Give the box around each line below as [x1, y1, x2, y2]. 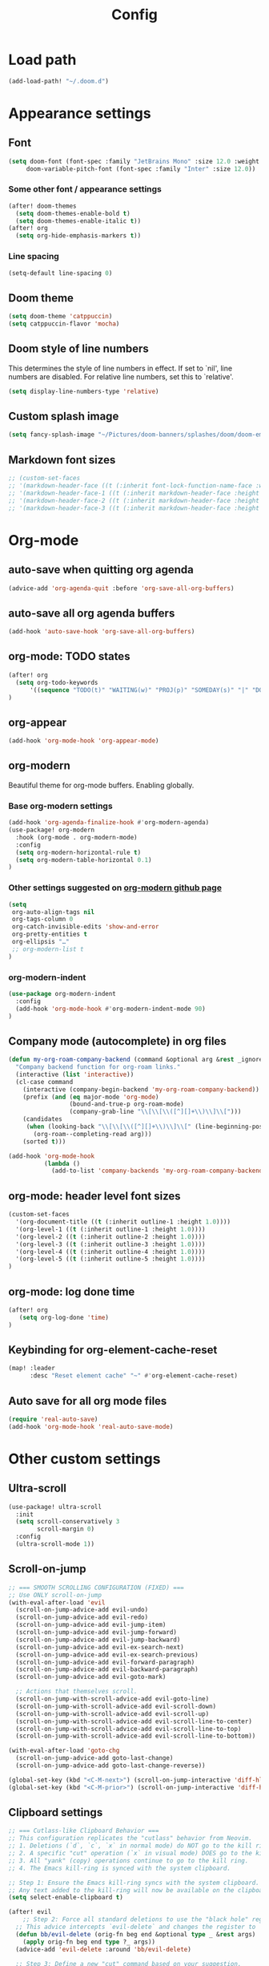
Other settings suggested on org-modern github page [8, 882, 223, 893]
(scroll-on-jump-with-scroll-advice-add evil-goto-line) [15, 1695, 210, 1703]
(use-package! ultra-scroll [8, 1503, 102, 1511]
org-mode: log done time [8, 1284, 135, 1298]
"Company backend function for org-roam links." [15, 1063, 181, 1071]
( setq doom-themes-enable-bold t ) [15, 209, 130, 217]
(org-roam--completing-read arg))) [33, 1130, 152, 1138]
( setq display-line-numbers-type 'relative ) [8, 387, 159, 395]
